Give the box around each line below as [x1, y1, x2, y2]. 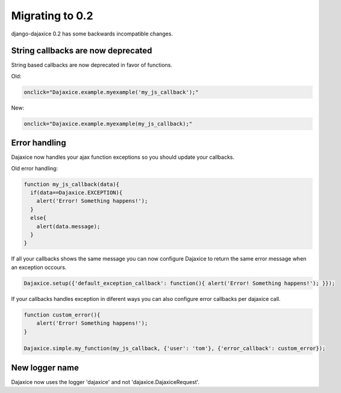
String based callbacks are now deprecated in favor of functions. [11, 61, 173, 69]
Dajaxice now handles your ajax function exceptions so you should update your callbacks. [11, 153, 235, 161]
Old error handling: [11, 164, 58, 172]
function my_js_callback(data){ [23, 181, 120, 188]
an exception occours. [11, 264, 67, 271]
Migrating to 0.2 [11, 9, 93, 22]
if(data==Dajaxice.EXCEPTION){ [30, 190, 123, 196]
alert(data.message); [36, 223, 101, 230]
